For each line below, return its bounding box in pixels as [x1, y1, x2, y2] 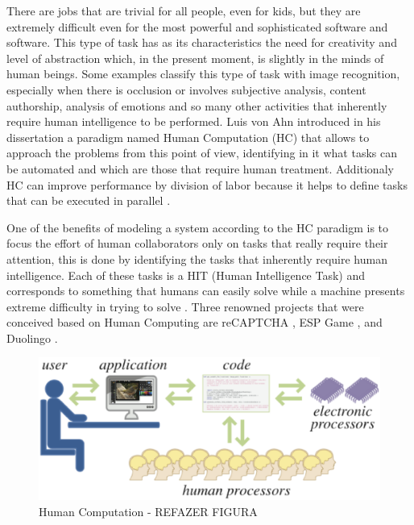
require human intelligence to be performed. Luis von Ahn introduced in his [6, 113, 381, 130]
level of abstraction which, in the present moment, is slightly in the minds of [6, 49, 384, 66]
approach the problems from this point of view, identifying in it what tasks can [6, 144, 398, 161]
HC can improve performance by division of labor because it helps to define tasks [6, 176, 408, 193]
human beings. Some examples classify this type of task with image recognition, [6, 65, 400, 82]
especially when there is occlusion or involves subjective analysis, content [6, 81, 366, 98]
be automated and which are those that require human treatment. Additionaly [6, 160, 394, 177]
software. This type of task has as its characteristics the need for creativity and [6, 34, 397, 51]
